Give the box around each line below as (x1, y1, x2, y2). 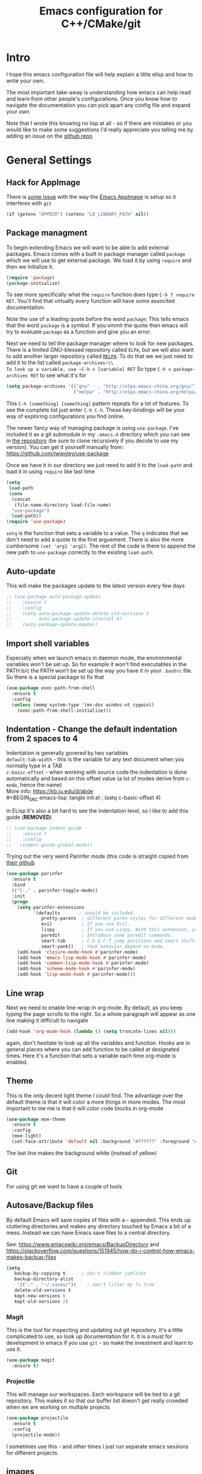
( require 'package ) (6, 275, 55, 281)
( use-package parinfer (6, 870, 63, 877)
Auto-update (6, 566, 56, 576)
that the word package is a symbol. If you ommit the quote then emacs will (6, 322, 188, 329)
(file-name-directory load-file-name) (14, 502, 112, 508)
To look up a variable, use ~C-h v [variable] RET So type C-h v (6, 365, 171, 373)
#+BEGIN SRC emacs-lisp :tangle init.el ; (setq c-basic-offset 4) (6, 794, 161, 803)
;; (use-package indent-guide (6, 825, 82, 831)
